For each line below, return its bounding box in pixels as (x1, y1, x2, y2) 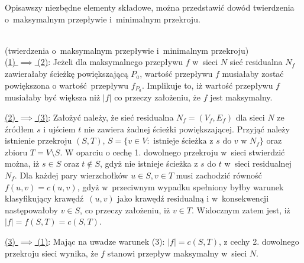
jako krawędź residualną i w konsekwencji (117, 192, 269, 204)
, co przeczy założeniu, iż (80, 203, 170, 216)
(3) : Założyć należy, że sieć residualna (37, 111, 174, 124)
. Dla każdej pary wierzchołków (14, 168, 128, 181)
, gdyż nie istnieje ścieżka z (100, 157, 198, 170)
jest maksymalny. (210, 91, 273, 103)
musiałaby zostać (222, 67, 284, 79)
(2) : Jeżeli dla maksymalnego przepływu (37, 56, 183, 68)
